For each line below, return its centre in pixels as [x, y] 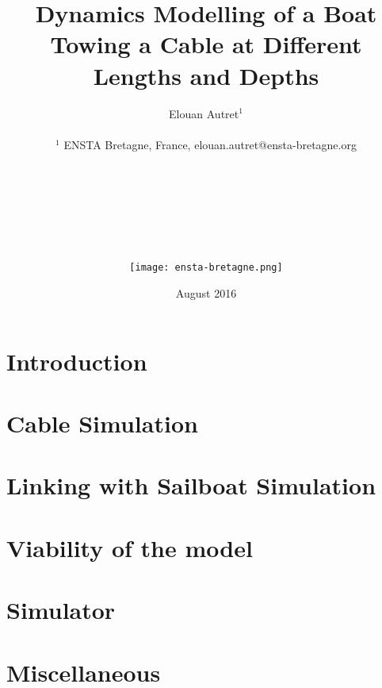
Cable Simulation [102, 423]
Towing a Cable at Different [206, 44]
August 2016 [206, 293]
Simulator [61, 610]
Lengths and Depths [206, 75]
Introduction [77, 361]
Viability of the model [130, 547]
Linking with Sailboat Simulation [191, 485]
